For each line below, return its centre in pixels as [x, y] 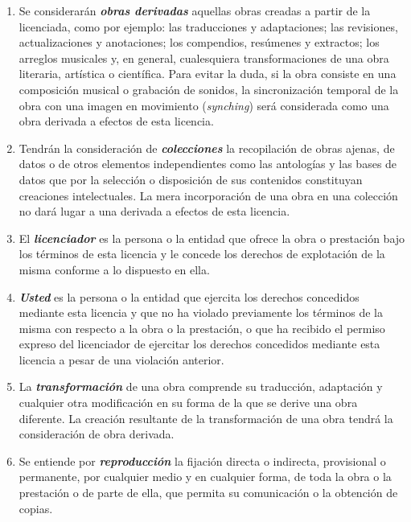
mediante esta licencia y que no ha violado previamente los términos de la [201, 312]
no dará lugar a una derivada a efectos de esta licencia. [154, 211]
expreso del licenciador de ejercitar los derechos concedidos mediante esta [199, 344]
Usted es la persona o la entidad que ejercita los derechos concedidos [189, 296]
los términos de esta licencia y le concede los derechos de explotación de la [202, 254]
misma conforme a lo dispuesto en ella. [114, 269]
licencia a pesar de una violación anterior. [121, 359]
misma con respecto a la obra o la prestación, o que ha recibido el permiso [202, 328]
